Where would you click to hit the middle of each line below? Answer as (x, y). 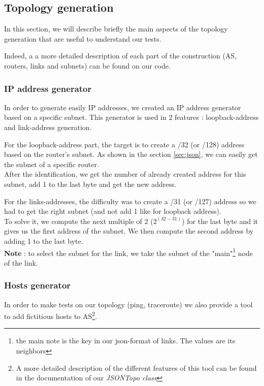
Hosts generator (38, 285)
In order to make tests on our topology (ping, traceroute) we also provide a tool (128, 304)
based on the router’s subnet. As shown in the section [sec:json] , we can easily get (131, 154)
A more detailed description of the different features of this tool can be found (136, 367)
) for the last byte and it (220, 221)
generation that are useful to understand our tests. (83, 38)
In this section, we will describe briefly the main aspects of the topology (116, 29)
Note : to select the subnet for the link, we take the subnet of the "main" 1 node (128, 252)
